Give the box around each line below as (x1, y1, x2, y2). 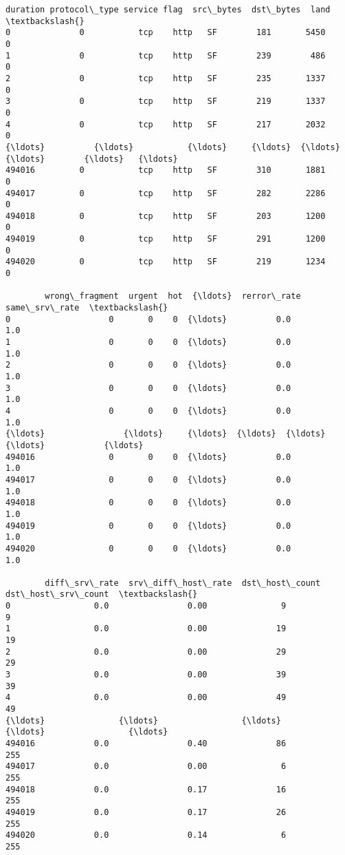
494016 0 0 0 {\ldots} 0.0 (5, 452, 291, 462)
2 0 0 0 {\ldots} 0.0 (5, 360, 291, 370)
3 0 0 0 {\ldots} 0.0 (5, 383, 291, 393)
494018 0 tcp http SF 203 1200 (5, 211, 326, 221)
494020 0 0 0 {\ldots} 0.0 (5, 543, 291, 553)
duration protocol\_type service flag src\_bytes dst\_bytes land (5, 5, 331, 14)
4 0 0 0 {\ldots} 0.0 (5, 405, 291, 416)
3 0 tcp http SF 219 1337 (5, 96, 326, 107)
